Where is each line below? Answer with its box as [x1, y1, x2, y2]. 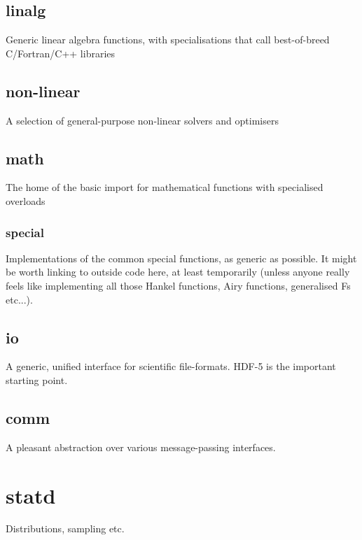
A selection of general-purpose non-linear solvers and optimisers [6, 113, 279, 127]
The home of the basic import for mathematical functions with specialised [6, 180, 323, 194]
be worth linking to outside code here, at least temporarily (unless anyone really [6, 264, 350, 279]
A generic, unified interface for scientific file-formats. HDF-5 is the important [6, 359, 336, 374]
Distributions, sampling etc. [6, 521, 125, 536]
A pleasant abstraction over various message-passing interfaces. [6, 439, 276, 454]
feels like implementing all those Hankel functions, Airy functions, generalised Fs [6, 278, 351, 292]
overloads [6, 193, 46, 208]
